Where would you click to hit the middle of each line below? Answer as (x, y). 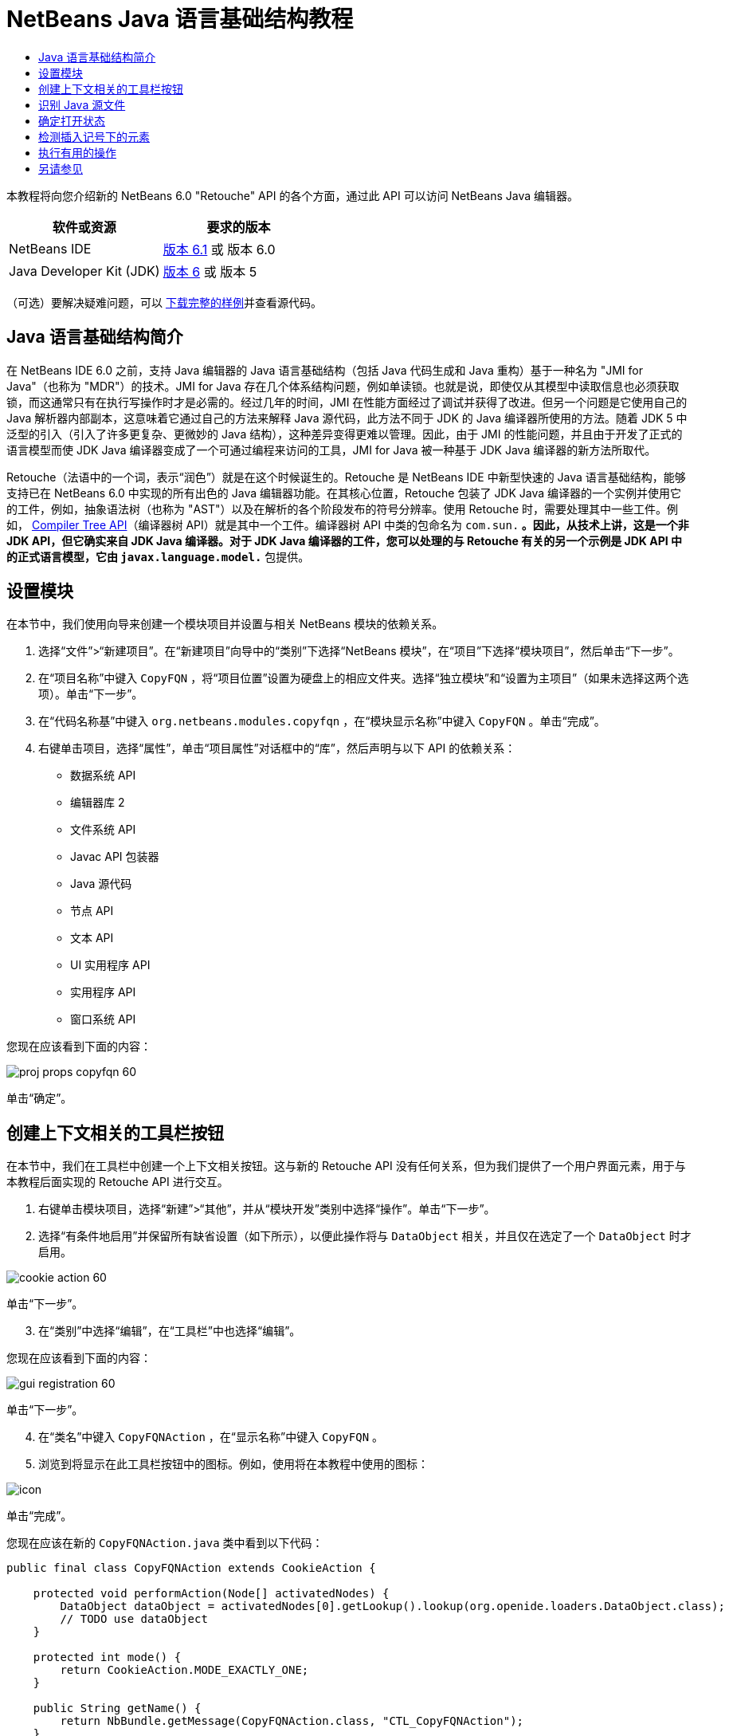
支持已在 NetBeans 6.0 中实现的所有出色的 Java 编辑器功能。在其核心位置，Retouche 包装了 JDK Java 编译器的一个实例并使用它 (344, 493)
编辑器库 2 (98, 803)
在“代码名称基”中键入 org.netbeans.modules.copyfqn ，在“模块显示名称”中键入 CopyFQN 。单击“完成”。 (322, 721)
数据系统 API (103, 776)
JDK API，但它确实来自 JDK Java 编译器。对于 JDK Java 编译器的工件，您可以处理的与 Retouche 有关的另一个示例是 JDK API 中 (345, 540)
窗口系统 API (103, 1019)
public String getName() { (117, 1709)
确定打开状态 (72, 120)
